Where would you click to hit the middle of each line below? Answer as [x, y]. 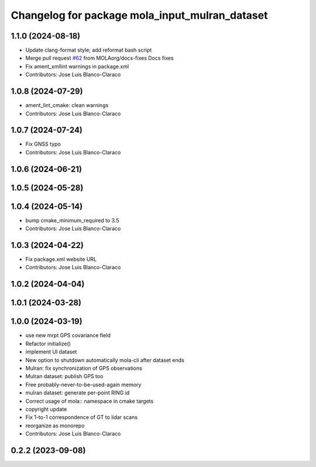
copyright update [46, 409]
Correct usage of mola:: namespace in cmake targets [90, 401]
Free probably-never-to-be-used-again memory [83, 384]
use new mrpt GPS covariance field [68, 335]
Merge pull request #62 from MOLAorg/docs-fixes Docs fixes [99, 58]
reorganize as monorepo [55, 425]
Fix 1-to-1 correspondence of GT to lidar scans [81, 417]
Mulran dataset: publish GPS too [64, 376]
